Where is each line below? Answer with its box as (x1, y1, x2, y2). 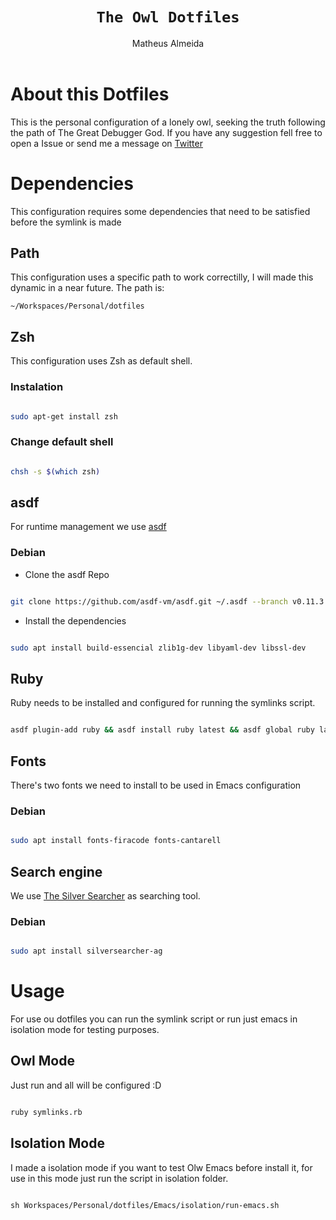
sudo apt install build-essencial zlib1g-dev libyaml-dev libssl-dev (10, 643, 307, 653)
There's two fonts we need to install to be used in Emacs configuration (10, 779, 302, 791)
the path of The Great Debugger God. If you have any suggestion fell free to (10, 126, 323, 138)
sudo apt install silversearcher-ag (10, 946, 163, 957)
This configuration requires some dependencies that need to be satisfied (10, 205, 311, 217)
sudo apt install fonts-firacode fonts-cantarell (10, 836, 222, 846)
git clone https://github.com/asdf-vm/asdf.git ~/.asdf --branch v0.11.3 (10, 596, 325, 607)
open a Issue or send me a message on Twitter (10, 137, 203, 149)
